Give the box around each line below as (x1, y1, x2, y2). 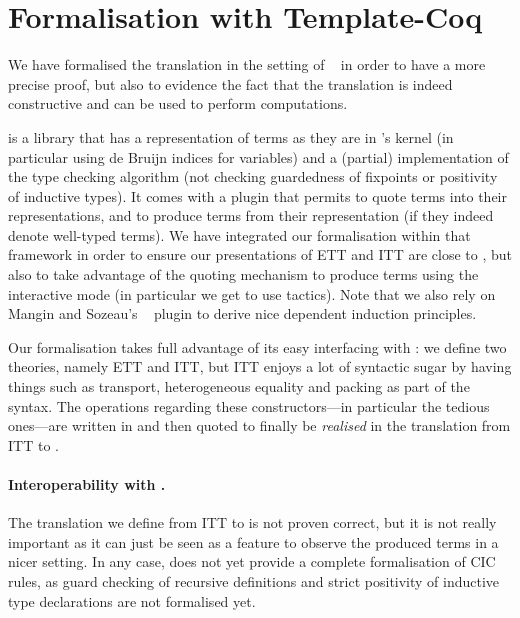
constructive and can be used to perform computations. (8, 93, 348, 114)
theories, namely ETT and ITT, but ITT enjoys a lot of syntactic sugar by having (8, 356, 512, 377)
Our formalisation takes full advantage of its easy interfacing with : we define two (8, 336, 507, 357)
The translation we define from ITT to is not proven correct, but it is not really (8, 512, 497, 533)
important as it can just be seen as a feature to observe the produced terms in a (8, 531, 499, 552)
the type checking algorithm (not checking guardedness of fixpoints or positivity (8, 166, 498, 187)
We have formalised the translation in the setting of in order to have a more (8, 54, 486, 75)
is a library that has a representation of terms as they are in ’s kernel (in (8, 126, 454, 147)
